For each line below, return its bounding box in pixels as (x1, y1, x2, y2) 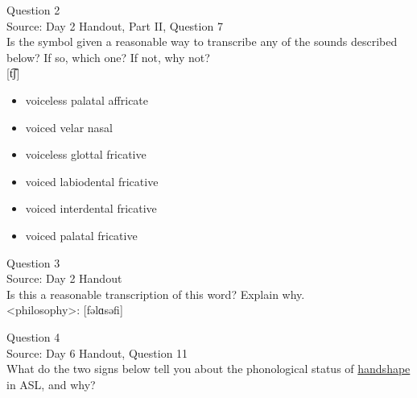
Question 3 (6, 254, 60, 271)
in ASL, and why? (6, 375, 96, 392)
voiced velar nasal (25, 118, 114, 135)
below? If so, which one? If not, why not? (6, 48, 210, 65)
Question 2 (6, 2, 60, 18)
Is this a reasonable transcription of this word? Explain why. (6, 285, 305, 302)
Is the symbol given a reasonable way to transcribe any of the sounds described (6, 33, 398, 50)
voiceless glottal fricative (25, 146, 147, 163)
